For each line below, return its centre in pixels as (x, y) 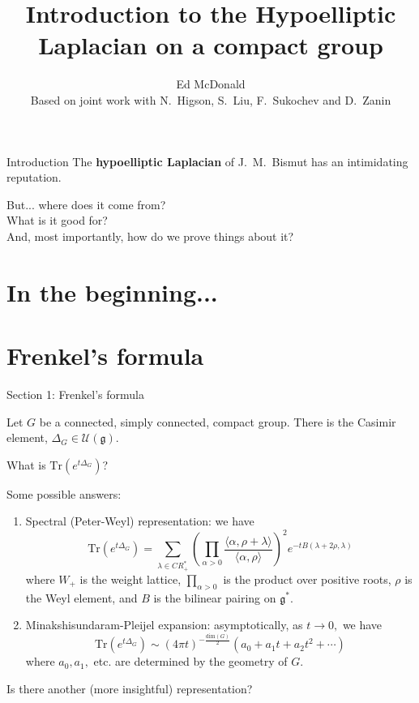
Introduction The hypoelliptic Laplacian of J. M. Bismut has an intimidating (207, 161)
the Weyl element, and (81, 597)
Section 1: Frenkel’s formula (75, 394)
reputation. (34, 177)
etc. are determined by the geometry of (190, 661)
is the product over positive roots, (307, 579)
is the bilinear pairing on (215, 597)
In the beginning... (112, 291)
